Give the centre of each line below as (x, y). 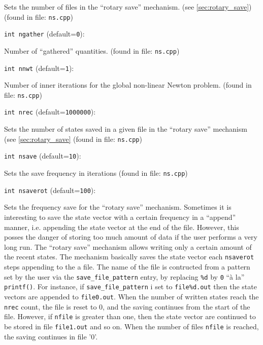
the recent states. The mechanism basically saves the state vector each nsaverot (129, 257)
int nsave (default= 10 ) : (43, 156)
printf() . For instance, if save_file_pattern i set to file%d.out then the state (130, 286)
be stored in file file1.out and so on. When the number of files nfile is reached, (131, 326)
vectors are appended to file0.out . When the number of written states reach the (131, 296)
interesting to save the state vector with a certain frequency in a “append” (120, 217)
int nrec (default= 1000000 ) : (50, 112)
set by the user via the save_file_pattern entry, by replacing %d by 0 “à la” (124, 276)
